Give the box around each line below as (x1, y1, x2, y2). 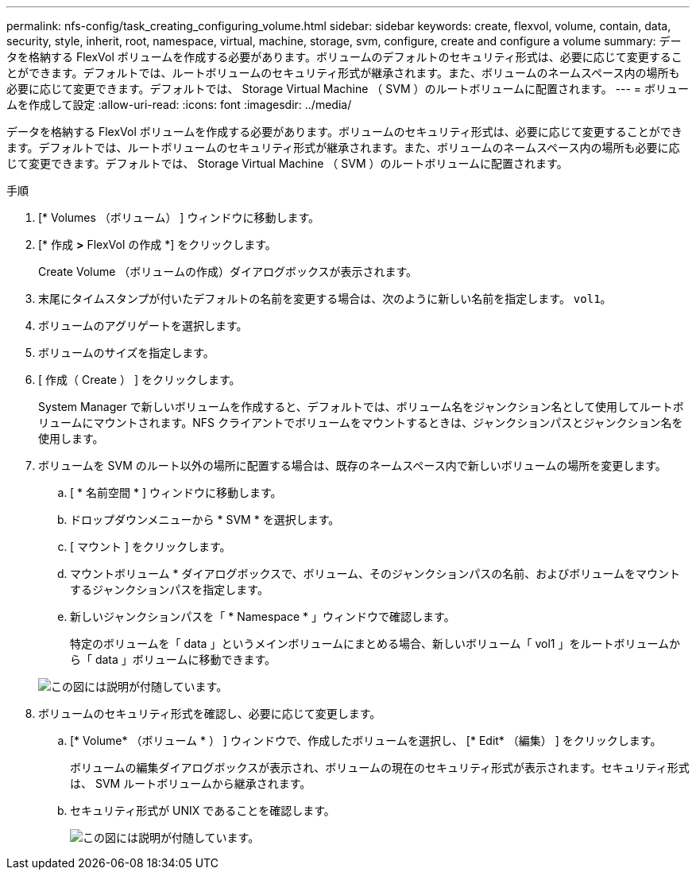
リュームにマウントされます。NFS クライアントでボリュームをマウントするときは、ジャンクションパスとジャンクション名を (38, 416, 683, 429)
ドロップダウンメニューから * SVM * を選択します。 (70, 513, 340, 526)
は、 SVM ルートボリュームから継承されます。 (70, 777, 311, 790)
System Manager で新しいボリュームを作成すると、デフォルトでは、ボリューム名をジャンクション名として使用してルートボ (38, 400, 684, 413)
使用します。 (38, 432, 104, 445)
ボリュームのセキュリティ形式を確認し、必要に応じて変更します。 (38, 707, 381, 720)
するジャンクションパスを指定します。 (70, 583, 269, 596)
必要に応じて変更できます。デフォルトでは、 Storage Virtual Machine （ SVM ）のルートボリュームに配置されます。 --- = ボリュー (6, 82, 690, 95)
